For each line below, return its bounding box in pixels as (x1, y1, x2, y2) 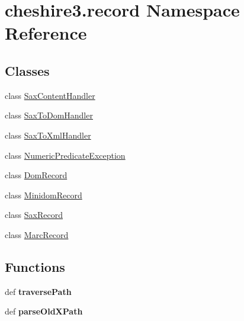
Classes (5, 61, 50, 79)
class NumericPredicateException (5, 149, 126, 161)
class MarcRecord (5, 228, 69, 240)
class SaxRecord (5, 208, 63, 221)
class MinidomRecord (5, 188, 82, 201)
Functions (5, 257, 65, 275)
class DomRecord (5, 169, 68, 181)
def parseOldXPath (5, 305, 83, 317)
